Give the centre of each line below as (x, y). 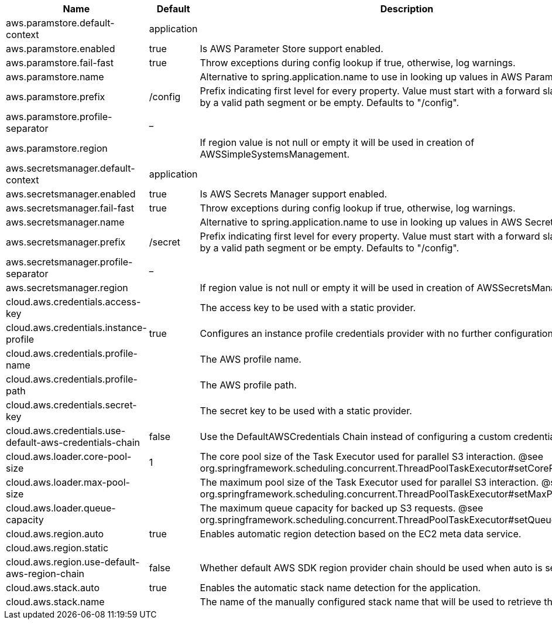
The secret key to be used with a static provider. (306, 411)
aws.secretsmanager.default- (71, 168)
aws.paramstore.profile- (59, 117)
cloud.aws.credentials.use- (66, 431)
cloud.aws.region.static (57, 548)
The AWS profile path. (248, 385)
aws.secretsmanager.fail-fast (70, 208)
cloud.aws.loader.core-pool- (69, 456)
